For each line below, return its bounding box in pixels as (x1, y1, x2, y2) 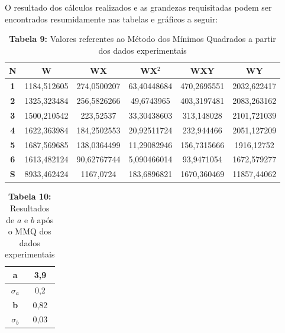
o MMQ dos (8, 225, 51, 237)
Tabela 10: (8, 190, 51, 203)
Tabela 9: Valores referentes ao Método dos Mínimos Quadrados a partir (9, 32, 276, 45)
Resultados (10, 201, 50, 214)
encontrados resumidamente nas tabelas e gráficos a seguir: (5, 12, 218, 25)
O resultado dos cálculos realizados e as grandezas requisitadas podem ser (5, 1, 272, 13)
